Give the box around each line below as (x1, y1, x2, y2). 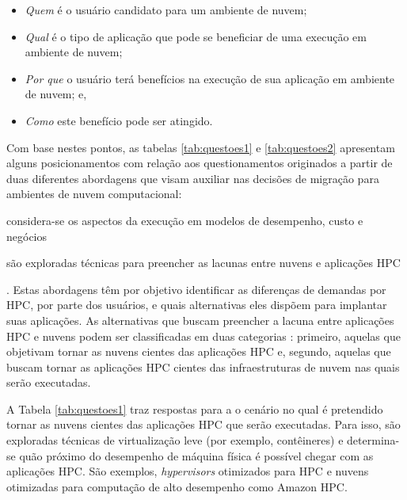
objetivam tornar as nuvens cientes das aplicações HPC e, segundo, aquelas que (6, 343, 391, 360)
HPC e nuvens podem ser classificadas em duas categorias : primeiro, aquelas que (6, 327, 401, 344)
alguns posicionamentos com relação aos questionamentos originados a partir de (6, 155, 393, 171)
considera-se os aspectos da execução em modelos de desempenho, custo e (6, 212, 363, 228)
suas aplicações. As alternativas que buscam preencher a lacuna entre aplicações (6, 311, 394, 328)
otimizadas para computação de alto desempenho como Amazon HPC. (6, 478, 348, 494)
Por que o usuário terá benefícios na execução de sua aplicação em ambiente (25, 70, 395, 86)
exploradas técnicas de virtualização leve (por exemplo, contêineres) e (6, 432, 344, 448)
